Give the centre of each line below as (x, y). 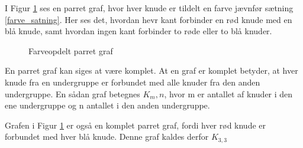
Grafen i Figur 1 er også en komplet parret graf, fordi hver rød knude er (136, 125)
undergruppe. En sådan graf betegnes (72, 93)
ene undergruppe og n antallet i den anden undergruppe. (107, 105)
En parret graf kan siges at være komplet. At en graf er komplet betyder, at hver (151, 70)
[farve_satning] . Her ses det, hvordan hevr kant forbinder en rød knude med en (149, 19)
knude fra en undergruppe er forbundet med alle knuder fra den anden (133, 82)
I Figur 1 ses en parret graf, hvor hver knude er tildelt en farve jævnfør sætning (149, 8)
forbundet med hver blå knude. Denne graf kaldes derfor (107, 137)
